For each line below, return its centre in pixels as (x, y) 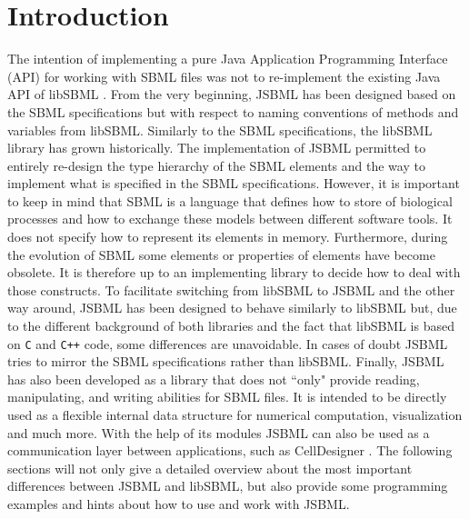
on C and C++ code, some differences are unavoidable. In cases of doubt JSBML (228, 343)
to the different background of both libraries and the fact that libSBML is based (231, 326)
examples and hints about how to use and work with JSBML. (179, 504)
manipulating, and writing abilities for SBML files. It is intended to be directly (227, 397)
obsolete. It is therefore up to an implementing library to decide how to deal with (234, 272)
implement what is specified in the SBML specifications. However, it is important (234, 183)
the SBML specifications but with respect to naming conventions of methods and (233, 111)
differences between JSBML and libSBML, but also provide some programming (228, 486)
